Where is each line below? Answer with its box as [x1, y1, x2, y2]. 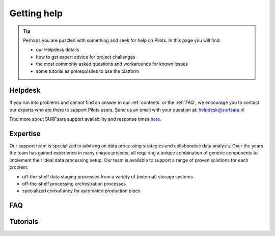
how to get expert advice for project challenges [36, 54, 135, 60]
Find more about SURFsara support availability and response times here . [9, 116, 161, 122]
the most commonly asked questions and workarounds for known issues [36, 61, 188, 67]
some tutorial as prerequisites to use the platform [36, 68, 140, 74]
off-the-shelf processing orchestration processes [22, 181, 126, 187]
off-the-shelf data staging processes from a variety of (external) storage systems [22, 173, 193, 179]
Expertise [9, 129, 41, 138]
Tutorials [9, 217, 38, 226]
